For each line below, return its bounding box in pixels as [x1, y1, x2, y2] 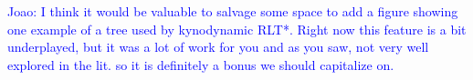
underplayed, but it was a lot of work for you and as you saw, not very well [7, 37, 429, 56]
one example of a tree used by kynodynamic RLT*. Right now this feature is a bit [7, 19, 467, 38]
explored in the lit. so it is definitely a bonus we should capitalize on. [7, 55, 394, 74]
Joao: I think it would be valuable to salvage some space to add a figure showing [7, 2, 458, 20]
